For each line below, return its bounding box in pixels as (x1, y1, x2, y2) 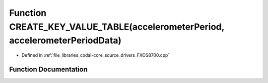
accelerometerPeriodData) (9, 35, 122, 46)
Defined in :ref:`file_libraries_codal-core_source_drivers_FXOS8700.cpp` (21, 52, 170, 58)
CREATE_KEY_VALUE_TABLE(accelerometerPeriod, (9, 21, 224, 32)
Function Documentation (9, 65, 88, 74)
